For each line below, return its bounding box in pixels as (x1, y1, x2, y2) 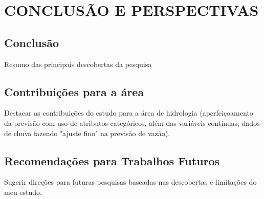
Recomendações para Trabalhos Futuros (4, 152, 220, 168)
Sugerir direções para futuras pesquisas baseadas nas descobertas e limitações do (4, 176, 257, 187)
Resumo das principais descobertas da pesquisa (4, 58, 152, 69)
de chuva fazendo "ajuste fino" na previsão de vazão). (4, 127, 170, 138)
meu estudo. (4, 186, 42, 197)
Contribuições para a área (4, 83, 144, 99)
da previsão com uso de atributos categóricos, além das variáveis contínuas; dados (4, 117, 260, 128)
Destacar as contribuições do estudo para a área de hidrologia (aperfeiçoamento (4, 107, 253, 118)
